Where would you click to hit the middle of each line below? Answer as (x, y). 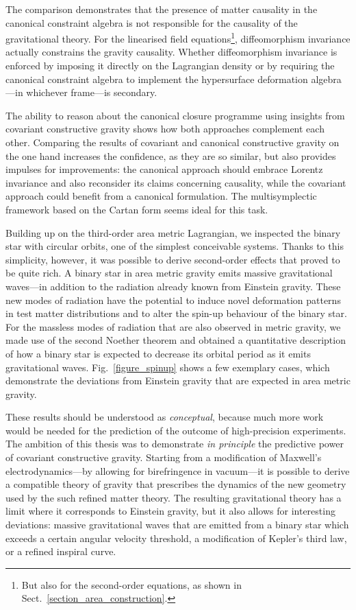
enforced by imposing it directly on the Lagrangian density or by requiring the (170, 66)
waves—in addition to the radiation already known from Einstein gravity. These (173, 286)
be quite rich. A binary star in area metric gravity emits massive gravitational (169, 273)
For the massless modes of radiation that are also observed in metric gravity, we (173, 326)
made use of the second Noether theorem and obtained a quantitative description (176, 340)
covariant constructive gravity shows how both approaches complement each (165, 129)
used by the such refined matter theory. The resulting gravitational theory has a (174, 497)
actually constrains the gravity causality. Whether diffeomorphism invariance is (171, 52)
